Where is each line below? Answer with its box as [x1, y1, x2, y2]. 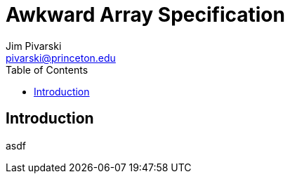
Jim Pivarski [6, 39, 62, 52]
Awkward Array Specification [6, 3, 285, 27]
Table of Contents [6, 63, 88, 76]
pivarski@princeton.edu [6, 51, 116, 64]
